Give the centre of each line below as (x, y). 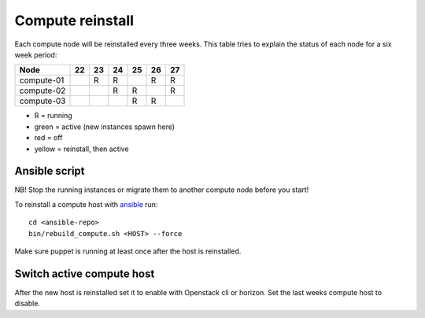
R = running (53, 116)
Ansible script (50, 171)
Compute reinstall (74, 20)
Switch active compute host (85, 274)
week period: (36, 54)
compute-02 (42, 91)
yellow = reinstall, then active (81, 149)
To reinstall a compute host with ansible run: (86, 204)
